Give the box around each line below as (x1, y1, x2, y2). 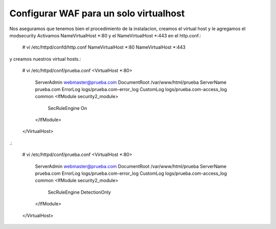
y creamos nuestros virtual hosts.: (9, 56, 81, 62)
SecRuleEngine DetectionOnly (48, 189, 111, 195)
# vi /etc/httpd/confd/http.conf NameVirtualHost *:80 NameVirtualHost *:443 (22, 44, 186, 51)
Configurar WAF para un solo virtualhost (9, 8, 185, 19)
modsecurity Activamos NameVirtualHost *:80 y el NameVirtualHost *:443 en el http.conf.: (9, 32, 201, 38)
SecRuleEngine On (48, 105, 87, 111)
